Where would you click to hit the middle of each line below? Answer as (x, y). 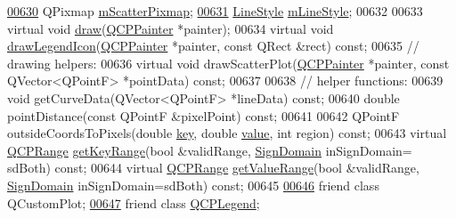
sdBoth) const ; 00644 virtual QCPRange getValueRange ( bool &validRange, (213, 168)
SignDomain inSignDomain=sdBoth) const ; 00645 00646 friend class (193, 185)
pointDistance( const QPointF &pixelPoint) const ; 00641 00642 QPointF (204, 115)
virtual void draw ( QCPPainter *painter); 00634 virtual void (171, 28)
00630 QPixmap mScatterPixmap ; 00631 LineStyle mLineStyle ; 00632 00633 (215, 11)
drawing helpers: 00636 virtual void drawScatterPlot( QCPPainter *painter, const (228, 63)
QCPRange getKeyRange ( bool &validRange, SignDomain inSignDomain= (210, 150)
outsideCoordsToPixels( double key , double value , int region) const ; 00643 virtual (227, 133)
